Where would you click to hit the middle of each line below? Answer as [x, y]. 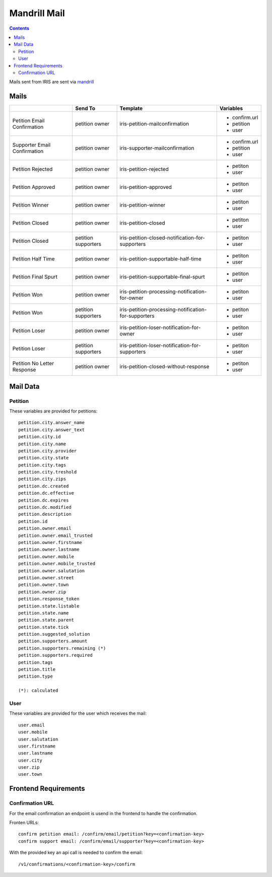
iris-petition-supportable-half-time [160, 259]
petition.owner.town [44, 585]
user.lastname [36, 753]
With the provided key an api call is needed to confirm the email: [76, 853]
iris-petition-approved [146, 187]
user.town [30, 774]
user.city [30, 760]
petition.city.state [44, 458]
